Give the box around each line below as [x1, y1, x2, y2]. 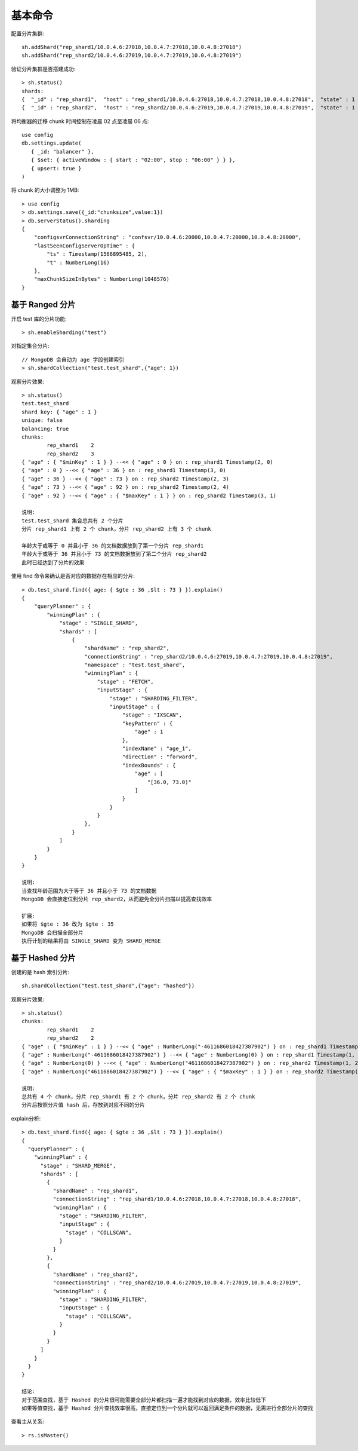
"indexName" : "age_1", [122, 745, 192, 752]
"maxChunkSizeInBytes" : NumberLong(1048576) [33, 275, 170, 283]
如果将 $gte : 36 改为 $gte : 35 [21, 921, 115, 927]
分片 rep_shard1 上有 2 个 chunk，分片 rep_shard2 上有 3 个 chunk [21, 526, 212, 532]
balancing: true [21, 425, 69, 432]
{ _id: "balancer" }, [30, 148, 94, 155]
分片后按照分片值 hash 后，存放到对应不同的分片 [21, 1101, 146, 1109]
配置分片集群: [11, 30, 45, 37]
